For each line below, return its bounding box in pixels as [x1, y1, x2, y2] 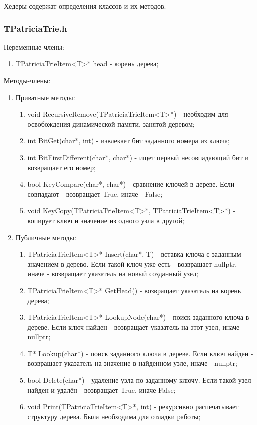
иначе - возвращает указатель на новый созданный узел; [27, 268, 198, 279]
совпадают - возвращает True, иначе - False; [27, 188, 163, 199]
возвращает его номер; [27, 162, 96, 172]
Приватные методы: [15, 92, 75, 102]
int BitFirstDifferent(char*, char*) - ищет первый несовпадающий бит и [27, 152, 249, 162]
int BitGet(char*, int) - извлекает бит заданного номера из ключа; [27, 135, 230, 146]
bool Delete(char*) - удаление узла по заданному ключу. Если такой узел [27, 375, 251, 385]
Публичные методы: [15, 232, 76, 242]
